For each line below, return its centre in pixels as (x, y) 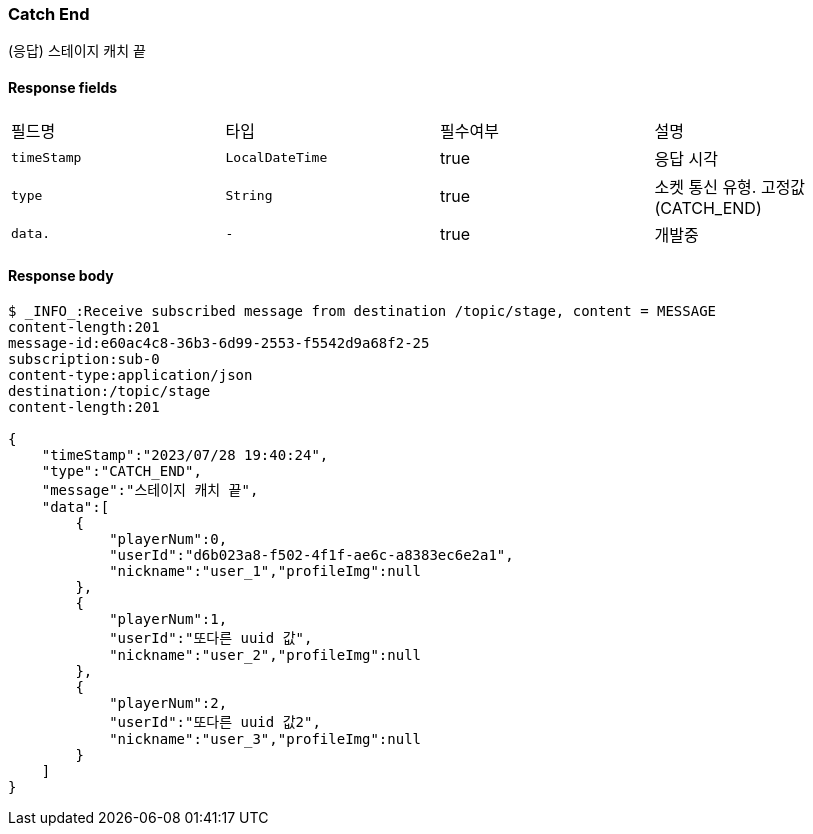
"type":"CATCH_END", (121, 470)
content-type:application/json (130, 374)
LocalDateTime (276, 158)
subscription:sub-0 (84, 358)
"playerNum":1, (168, 618)
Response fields (63, 87)
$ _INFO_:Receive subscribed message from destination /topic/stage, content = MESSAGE (362, 310)
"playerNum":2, (168, 702)
